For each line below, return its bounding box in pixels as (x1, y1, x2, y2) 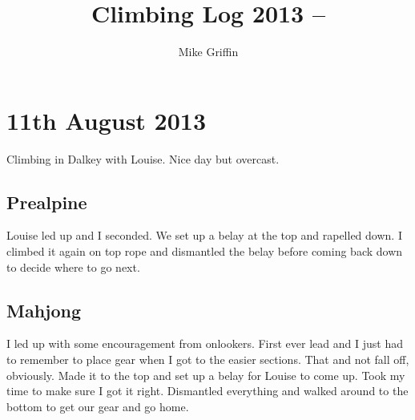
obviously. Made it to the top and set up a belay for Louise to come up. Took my (6, 366, 405, 383)
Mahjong (6, 297, 82, 322)
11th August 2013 (6, 103, 207, 136)
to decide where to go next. (6, 258, 140, 275)
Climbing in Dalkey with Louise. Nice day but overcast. (6, 150, 280, 167)
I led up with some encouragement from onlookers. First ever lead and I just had (6, 335, 403, 352)
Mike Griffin (178, 43, 239, 60)
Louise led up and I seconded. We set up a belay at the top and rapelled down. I (6, 227, 402, 244)
